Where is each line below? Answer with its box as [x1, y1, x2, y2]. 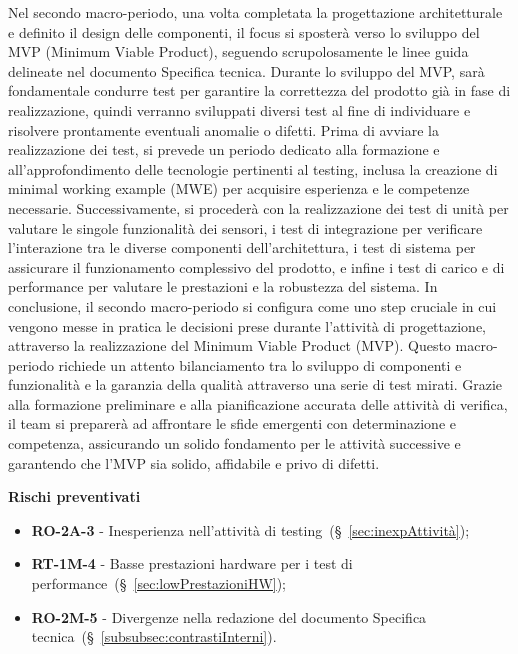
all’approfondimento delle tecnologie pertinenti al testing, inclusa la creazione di [8, 158, 498, 179]
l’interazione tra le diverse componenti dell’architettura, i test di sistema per [8, 237, 476, 258]
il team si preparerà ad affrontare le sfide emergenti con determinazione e [8, 413, 456, 434]
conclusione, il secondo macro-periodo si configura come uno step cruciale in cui [8, 295, 497, 316]
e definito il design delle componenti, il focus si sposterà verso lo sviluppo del [8, 21, 480, 42]
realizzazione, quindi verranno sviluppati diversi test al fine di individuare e [8, 99, 471, 120]
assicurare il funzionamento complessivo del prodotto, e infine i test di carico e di [8, 256, 505, 277]
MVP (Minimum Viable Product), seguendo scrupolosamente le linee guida [8, 41, 469, 62]
